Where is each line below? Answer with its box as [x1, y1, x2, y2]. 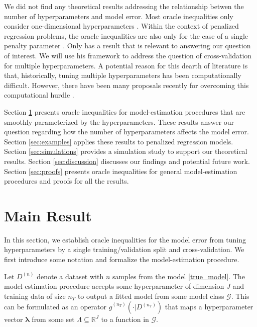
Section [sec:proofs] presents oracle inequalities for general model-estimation [4, 166, 237, 176]
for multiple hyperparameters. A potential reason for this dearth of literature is [4, 60, 248, 70]
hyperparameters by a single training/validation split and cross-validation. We [4, 244, 244, 255]
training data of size [4, 290, 66, 301]
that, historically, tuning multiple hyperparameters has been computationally [4, 70, 241, 80]
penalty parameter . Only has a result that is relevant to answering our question [4, 40, 251, 51]
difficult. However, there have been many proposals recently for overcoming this [4, 79, 249, 90]
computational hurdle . [4, 90, 74, 100]
